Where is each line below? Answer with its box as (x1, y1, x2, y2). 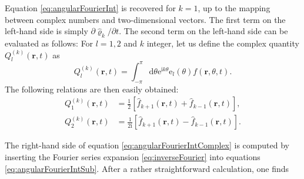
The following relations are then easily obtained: (5, 82, 179, 95)
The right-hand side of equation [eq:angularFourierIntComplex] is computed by (5, 139, 289, 151)
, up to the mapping (198, 2, 270, 14)
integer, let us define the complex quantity (146, 37, 299, 49)
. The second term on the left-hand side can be (119, 25, 288, 37)
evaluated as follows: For (5, 37, 93, 49)
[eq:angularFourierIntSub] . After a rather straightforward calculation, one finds (5, 162, 289, 174)
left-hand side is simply (5, 25, 88, 37)
